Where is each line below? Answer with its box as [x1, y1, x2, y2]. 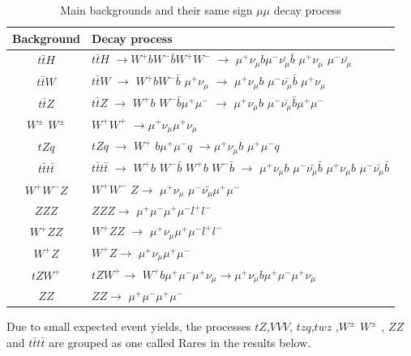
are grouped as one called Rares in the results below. [49, 334, 311, 350]
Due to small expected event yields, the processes [6, 318, 251, 335]
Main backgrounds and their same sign [60, 2, 253, 18]
